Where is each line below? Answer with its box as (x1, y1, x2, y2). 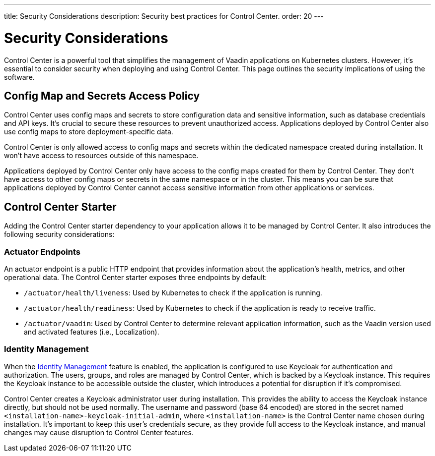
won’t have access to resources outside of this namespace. (4, 151, 199, 160)
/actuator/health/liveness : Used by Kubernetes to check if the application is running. (24, 288, 322, 297)
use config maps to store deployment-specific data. (4, 127, 173, 136)
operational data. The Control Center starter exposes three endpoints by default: (4, 273, 267, 282)
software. (4, 72, 35, 81)
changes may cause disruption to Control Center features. (4, 428, 194, 437)
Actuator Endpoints (4, 246, 80, 257)
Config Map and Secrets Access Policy (4, 89, 200, 102)
